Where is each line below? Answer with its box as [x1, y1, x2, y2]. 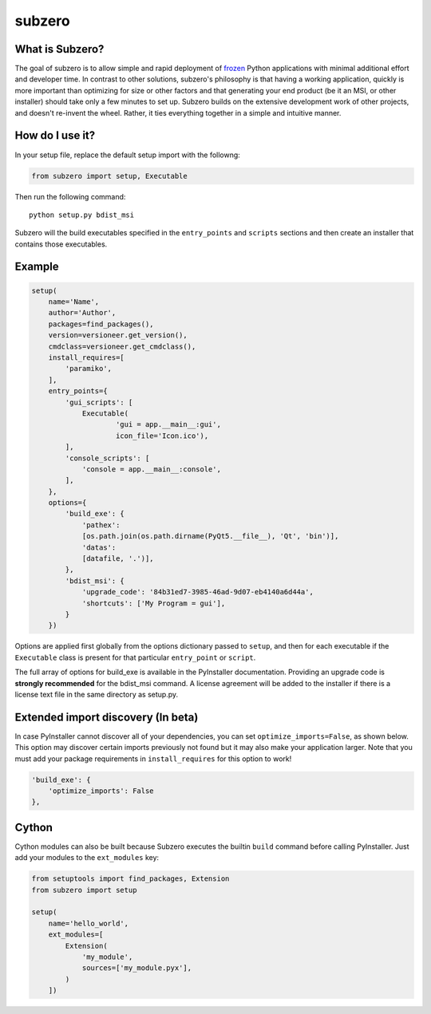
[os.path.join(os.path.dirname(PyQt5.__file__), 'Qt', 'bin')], [81, 531, 339, 541]
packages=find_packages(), [48, 319, 155, 329]
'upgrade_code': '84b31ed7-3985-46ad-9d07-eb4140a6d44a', [81, 587, 314, 597]
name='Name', [48, 298, 100, 306]
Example [14, 260, 59, 274]
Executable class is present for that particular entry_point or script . [14, 653, 256, 662]
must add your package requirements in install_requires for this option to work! [14, 754, 292, 763]
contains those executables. [14, 239, 108, 249]
